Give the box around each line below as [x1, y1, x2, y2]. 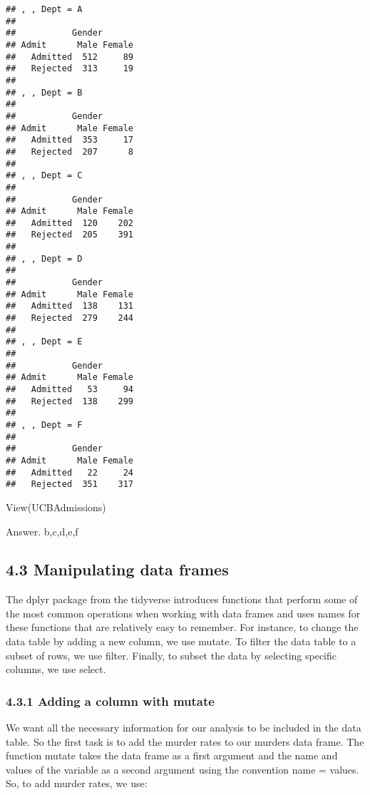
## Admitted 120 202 [6, 217, 133, 228]
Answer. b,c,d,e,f [6, 523, 78, 538]
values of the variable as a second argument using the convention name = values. [6, 761, 359, 776]
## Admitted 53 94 [6, 384, 133, 394]
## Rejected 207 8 [6, 146, 133, 157]
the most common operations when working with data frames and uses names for [6, 605, 361, 620]
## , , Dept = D [6, 253, 83, 264]
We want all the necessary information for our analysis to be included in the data [6, 720, 361, 735]
